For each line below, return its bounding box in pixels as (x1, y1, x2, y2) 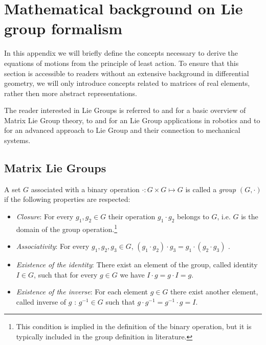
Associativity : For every (16, 241, 90, 251)
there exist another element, (170, 286, 258, 297)
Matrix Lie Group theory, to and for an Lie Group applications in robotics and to (4, 114, 260, 125)
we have (120, 269, 145, 280)
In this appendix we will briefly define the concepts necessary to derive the (4, 48, 238, 58)
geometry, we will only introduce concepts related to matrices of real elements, (4, 78, 250, 88)
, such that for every (34, 269, 98, 280)
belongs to (177, 211, 209, 222)
